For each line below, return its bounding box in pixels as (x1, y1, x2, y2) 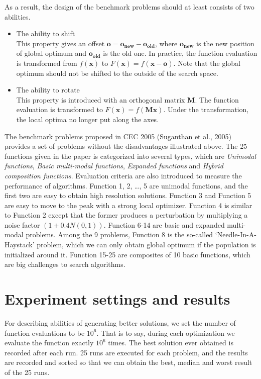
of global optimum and (16, 48, 87, 58)
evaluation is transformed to (16, 104, 103, 115)
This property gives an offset (16, 38, 105, 48)
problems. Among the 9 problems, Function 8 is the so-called (26, 229, 213, 240)
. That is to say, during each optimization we (96, 327, 235, 338)
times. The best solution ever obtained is (108, 337, 233, 348)
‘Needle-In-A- (215, 229, 256, 240)
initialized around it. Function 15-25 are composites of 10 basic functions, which (5, 249, 250, 259)
